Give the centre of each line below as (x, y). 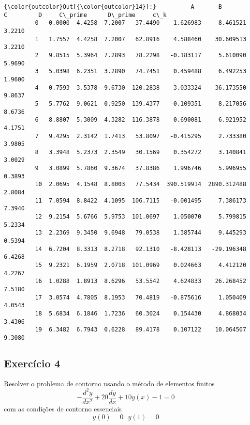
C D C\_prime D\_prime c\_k (85, 15)
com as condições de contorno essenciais (63, 408)
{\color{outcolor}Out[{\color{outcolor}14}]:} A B (113, 7)
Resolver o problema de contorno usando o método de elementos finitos (109, 383)
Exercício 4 (32, 363)
